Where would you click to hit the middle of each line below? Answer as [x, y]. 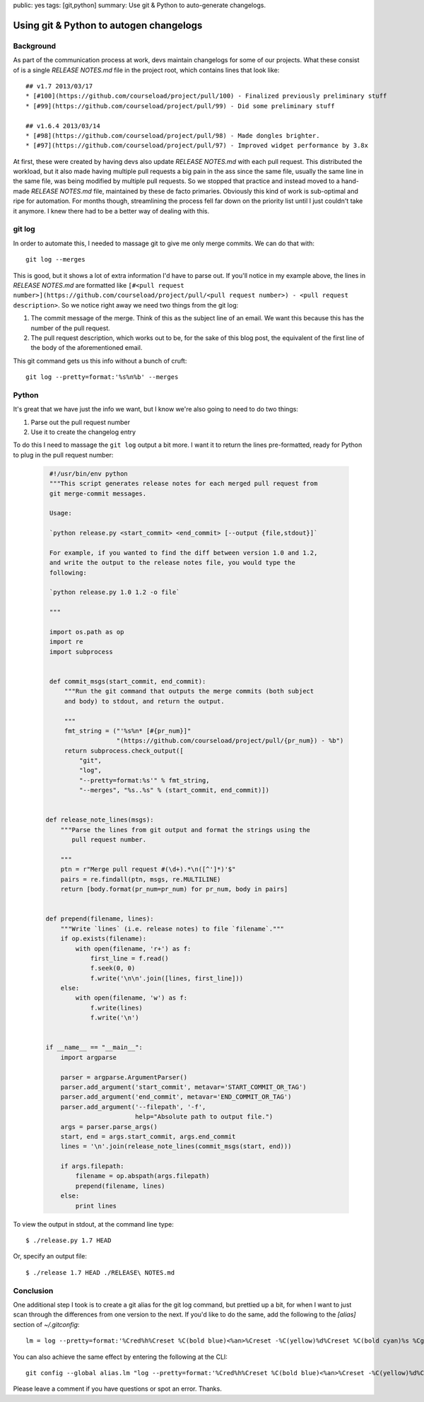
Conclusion [33, 1290]
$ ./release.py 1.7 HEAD [69, 1240]
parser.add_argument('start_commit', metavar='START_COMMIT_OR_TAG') [183, 1087]
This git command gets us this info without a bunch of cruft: [100, 361]
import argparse [88, 1057]
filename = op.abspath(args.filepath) [142, 1176]
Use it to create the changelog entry [83, 432]
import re [66, 642]
